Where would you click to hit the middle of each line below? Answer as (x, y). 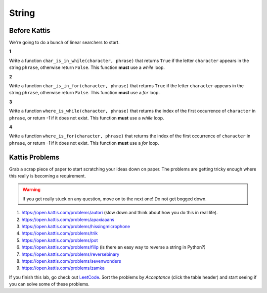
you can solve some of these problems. (49, 284)
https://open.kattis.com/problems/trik (60, 234)
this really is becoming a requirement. (47, 176)
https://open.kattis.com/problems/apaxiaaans (68, 219)
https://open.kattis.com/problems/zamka (63, 268)
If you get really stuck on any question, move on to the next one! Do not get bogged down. (115, 199)
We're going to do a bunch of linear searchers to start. (64, 43)
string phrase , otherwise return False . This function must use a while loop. (87, 67)
